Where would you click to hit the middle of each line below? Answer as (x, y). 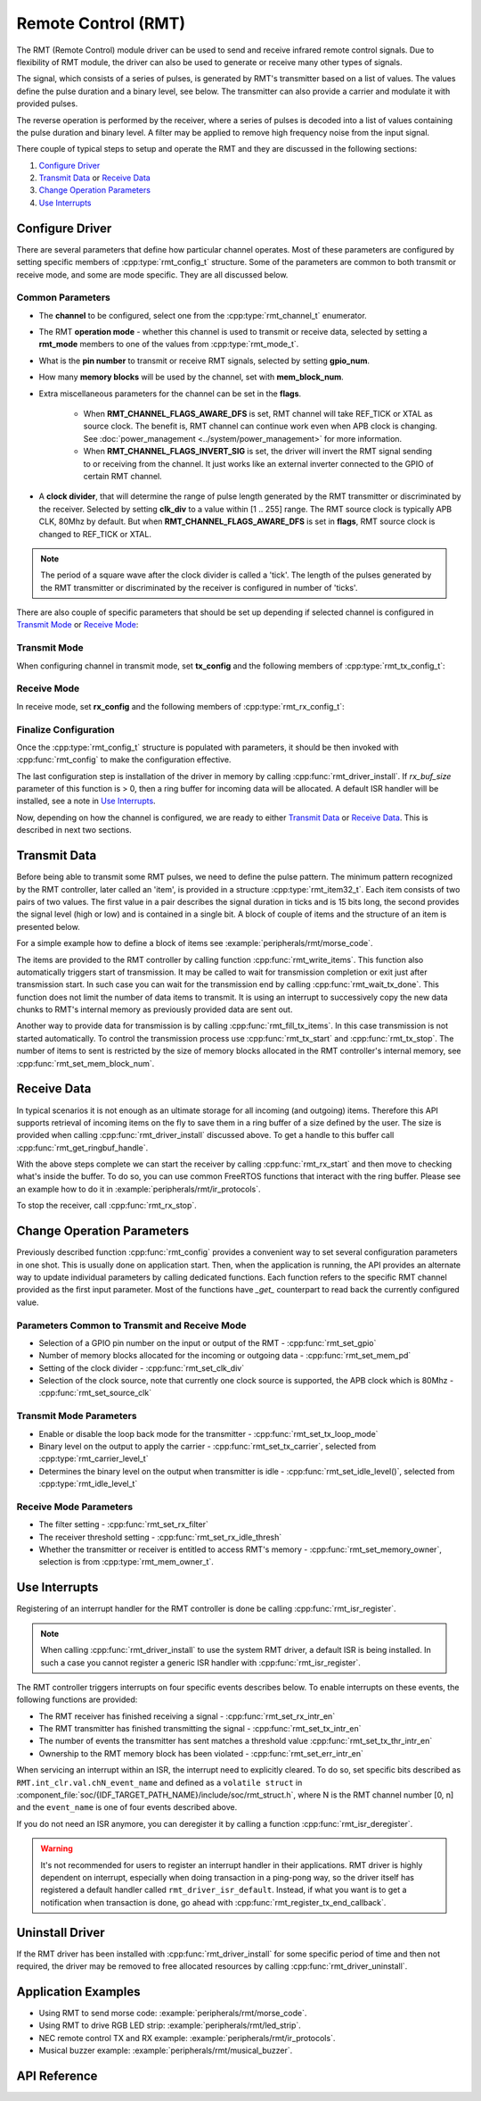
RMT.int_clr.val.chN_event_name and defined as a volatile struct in (159, 1782)
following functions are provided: (77, 1699)
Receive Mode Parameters (75, 1507)
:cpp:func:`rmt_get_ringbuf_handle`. (82, 1148)
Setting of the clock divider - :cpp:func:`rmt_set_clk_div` (142, 1368)
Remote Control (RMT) (101, 23)
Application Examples (79, 1992)
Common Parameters (63, 297)
